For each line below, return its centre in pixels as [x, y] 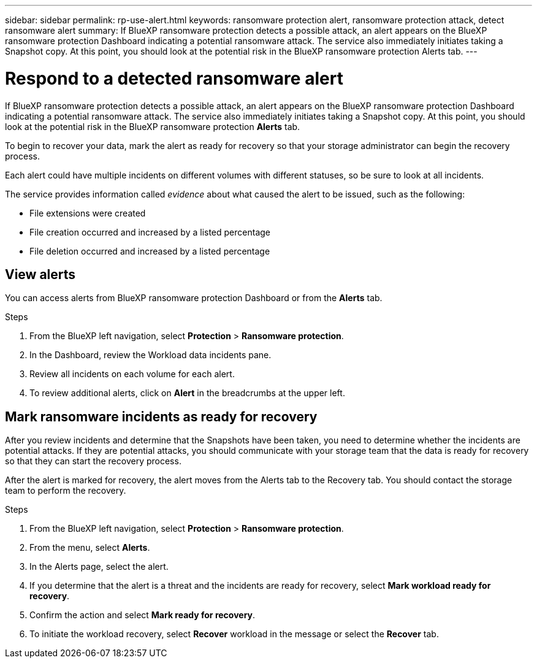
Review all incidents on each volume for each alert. [132, 374]
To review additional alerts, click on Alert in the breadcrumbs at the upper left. [187, 393]
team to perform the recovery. [66, 491]
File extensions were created [88, 213]
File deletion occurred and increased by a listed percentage [150, 251]
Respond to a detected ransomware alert [174, 78]
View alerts [40, 274]
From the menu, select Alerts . [90, 548]
